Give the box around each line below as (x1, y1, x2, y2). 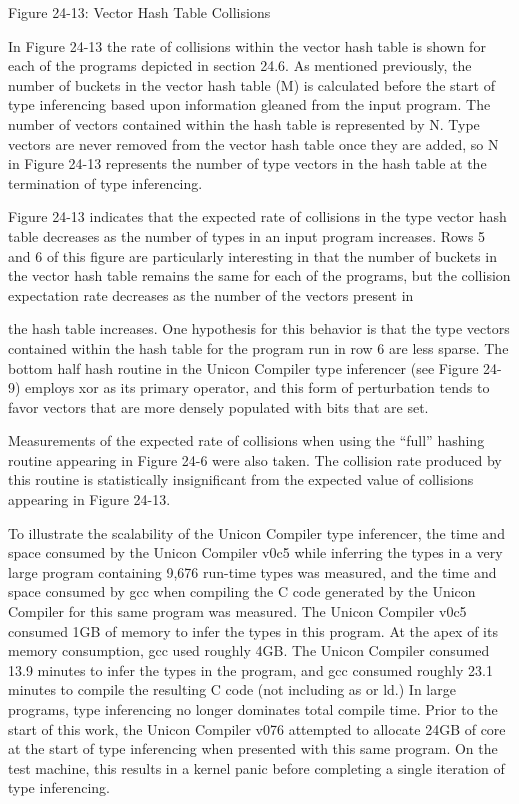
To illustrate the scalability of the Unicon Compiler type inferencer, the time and (8, 522, 505, 543)
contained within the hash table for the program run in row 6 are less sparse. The (8, 337, 509, 358)
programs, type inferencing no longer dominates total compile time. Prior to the (8, 699, 498, 719)
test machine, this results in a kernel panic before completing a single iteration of (8, 757, 505, 778)
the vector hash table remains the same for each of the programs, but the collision (8, 265, 511, 286)
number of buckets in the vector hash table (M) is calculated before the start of (8, 74, 495, 95)
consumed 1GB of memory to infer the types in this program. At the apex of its (8, 620, 498, 641)
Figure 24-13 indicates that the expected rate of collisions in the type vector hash (8, 206, 507, 227)
